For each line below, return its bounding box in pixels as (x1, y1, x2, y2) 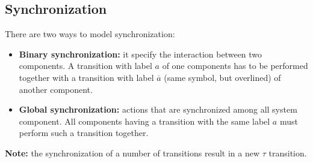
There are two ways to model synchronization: (5, 28, 175, 40)
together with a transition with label (19, 71, 154, 83)
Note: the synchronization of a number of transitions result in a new (5, 146, 260, 159)
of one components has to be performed (162, 59, 308, 72)
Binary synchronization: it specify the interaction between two (19, 47, 262, 60)
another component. (19, 83, 93, 95)
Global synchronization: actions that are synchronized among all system (19, 103, 297, 116)
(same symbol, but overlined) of (164, 71, 281, 83)
